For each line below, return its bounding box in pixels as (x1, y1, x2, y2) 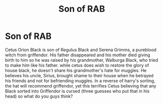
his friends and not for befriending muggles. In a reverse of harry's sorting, (5, 78, 156, 84)
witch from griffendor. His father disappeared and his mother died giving (5, 52, 150, 58)
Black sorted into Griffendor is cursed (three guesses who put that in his (5, 88, 150, 94)
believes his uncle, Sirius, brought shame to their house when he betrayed (5, 72, 154, 78)
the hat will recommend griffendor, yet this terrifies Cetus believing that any (5, 83, 157, 88)
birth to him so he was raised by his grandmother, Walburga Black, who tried (5, 57, 158, 63)
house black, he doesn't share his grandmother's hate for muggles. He (5, 67, 147, 73)
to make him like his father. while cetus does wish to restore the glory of (5, 62, 149, 68)
